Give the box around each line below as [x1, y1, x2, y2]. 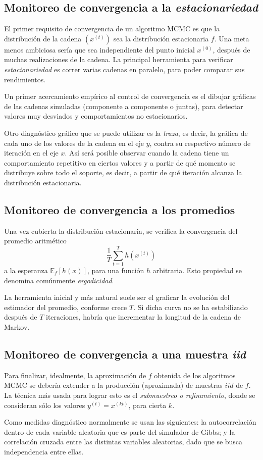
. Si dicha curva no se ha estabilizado [133, 301, 248, 312]
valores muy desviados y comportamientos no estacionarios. [4, 111, 188, 121]
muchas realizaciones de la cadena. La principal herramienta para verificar [4, 54, 233, 65]
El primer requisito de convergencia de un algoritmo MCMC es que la [4, 23, 220, 34]
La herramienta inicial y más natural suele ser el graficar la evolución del [4, 292, 230, 302]
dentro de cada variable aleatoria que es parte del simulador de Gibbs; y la [4, 426, 235, 437]
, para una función [87, 265, 144, 276]
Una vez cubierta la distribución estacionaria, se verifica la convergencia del [4, 225, 238, 236]
